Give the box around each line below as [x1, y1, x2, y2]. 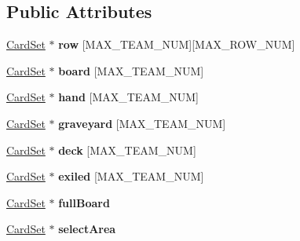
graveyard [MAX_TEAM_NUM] [58, 115, 226, 131]
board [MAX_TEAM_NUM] [58, 62, 204, 79]
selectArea [58, 221, 116, 237]
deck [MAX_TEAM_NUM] [58, 141, 196, 158]
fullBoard [58, 194, 110, 210]
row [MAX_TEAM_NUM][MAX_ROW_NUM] [58, 36, 295, 53]
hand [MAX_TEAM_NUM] [58, 89, 199, 105]
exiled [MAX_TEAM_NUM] [58, 168, 204, 184]
